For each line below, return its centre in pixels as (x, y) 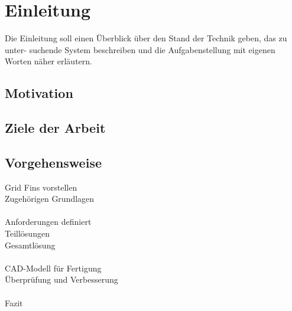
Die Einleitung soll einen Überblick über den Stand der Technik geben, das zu (146, 38)
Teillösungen (27, 233)
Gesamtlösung (30, 245)
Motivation (39, 93)
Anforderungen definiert (48, 222)
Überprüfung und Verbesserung (61, 279)
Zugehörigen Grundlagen (50, 199)
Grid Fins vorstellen (41, 187)
